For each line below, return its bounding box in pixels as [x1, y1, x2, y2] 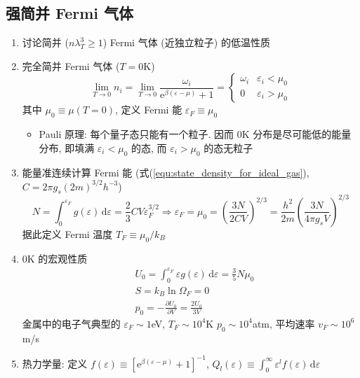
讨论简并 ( [22, 35, 69, 50]
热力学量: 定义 [22, 356, 88, 370]
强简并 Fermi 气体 [6, 2, 134, 24]
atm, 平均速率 [252, 316, 315, 330]
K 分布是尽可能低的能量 [241, 127, 352, 141]
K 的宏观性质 [27, 251, 88, 265]
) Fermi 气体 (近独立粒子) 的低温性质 [102, 35, 270, 50]
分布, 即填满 [39, 140, 95, 155]
